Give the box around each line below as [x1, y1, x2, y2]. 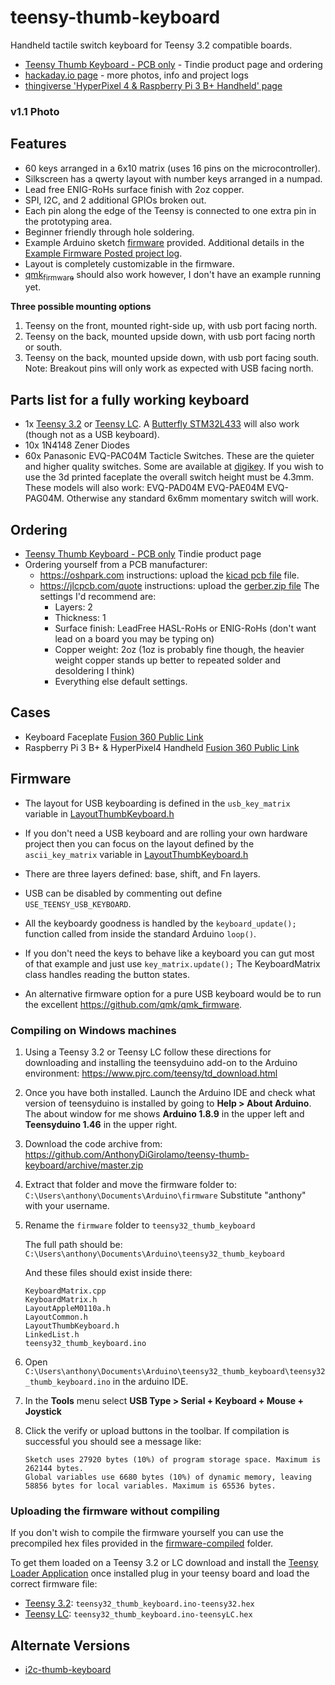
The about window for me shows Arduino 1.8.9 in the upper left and [24, 1108, 305, 1120]
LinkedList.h [24, 1330, 80, 1340]
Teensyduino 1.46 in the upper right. [24, 1119, 178, 1131]
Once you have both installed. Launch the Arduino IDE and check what [24, 1087, 316, 1099]
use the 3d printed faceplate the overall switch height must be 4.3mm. [24, 471, 315, 483]
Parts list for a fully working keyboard [10, 391, 250, 408]
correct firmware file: [10, 1578, 98, 1590]
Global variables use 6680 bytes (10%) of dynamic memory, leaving [24, 1472, 312, 1483]
